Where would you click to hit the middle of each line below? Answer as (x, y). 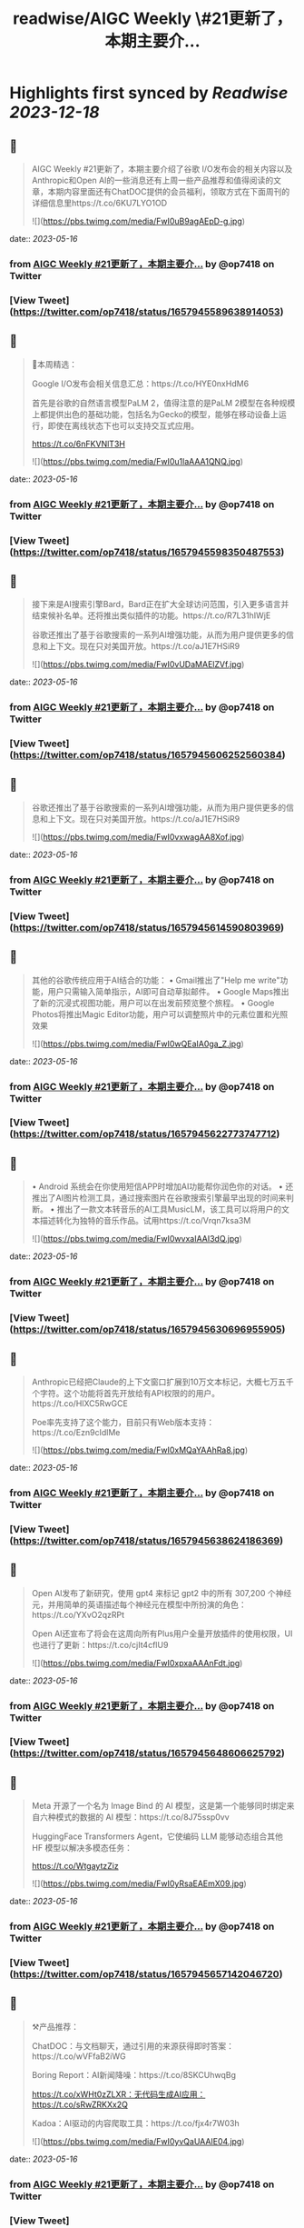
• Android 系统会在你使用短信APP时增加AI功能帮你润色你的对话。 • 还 (162, 1186)
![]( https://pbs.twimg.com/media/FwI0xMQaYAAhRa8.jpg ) (140, 1450)
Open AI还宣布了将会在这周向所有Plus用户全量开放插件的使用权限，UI (162, 1634)
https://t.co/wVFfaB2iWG (78, 2056)
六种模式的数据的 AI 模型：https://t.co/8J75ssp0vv (134, 1817)
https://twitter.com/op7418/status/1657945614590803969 (147, 927)
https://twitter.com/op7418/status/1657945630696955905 (147, 1330)
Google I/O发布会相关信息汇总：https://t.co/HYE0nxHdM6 (140, 384)
